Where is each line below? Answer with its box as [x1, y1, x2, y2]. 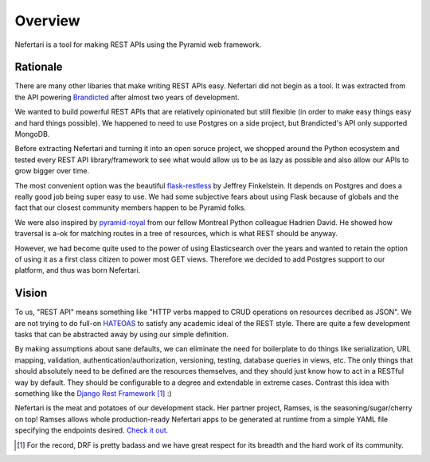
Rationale [14, 60, 63, 74]
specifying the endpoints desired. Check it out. [14, 425, 169, 435]
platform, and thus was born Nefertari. [14, 266, 141, 275]
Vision [14, 286, 48, 300]
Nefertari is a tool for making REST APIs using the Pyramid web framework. [14, 40, 262, 49]
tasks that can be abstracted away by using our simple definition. [14, 330, 229, 339]
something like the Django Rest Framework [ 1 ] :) [14, 388, 172, 398]
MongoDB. [14, 130, 50, 139]
